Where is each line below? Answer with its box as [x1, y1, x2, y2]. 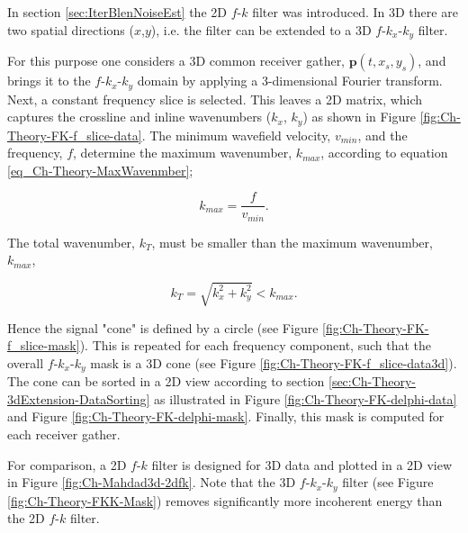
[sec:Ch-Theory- [328, 372, 416, 391]
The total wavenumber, [7, 232, 135, 251]
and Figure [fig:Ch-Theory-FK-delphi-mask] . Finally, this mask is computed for [7, 407, 445, 426]
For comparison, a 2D [7, 455, 127, 474]
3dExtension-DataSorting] [7, 389, 150, 408]
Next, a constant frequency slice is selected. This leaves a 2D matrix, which [7, 89, 423, 108]
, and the [357, 125, 408, 144]
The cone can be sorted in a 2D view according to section [7, 372, 325, 391]
